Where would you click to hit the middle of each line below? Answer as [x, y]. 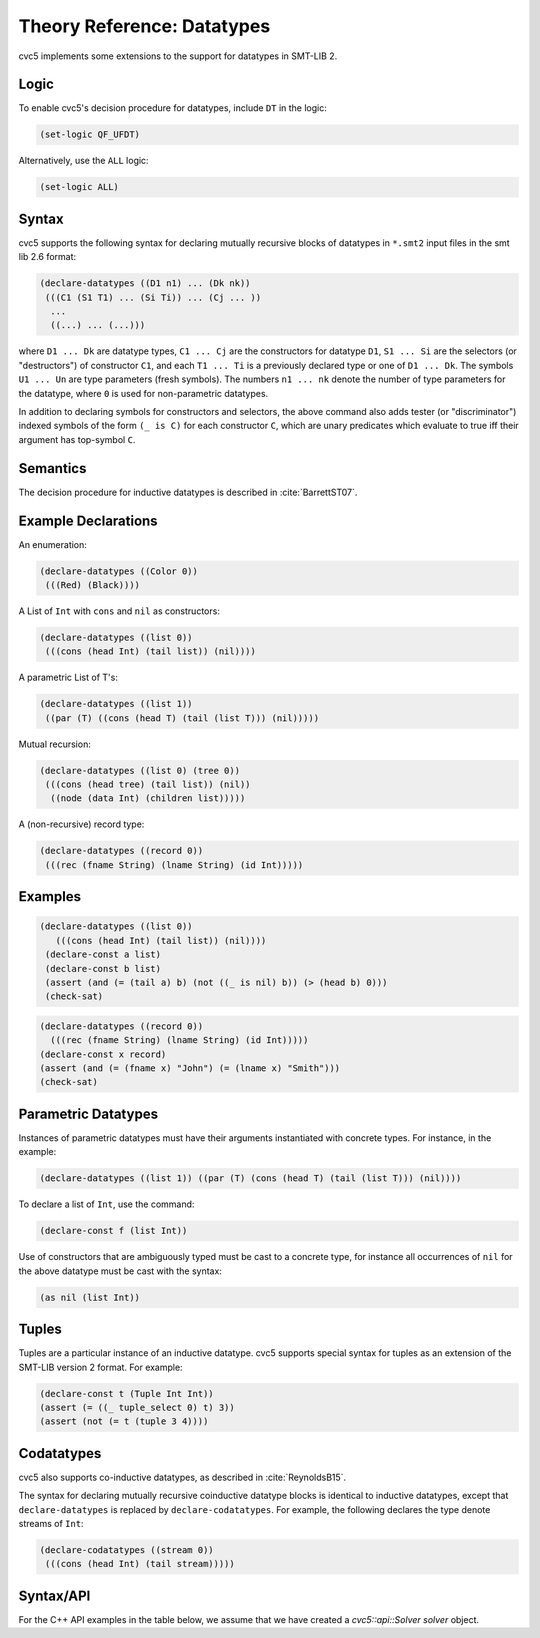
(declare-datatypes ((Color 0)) [119, 571]
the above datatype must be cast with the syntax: [120, 1271]
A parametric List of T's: [68, 677]
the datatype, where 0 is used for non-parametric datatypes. [143, 393]
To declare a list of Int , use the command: [106, 1204]
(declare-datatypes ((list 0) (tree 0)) [139, 770]
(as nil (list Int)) [89, 1297]
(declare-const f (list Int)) [113, 1231]
